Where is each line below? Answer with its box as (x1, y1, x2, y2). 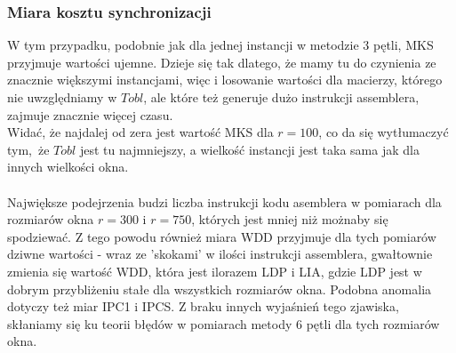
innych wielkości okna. (7, 157, 129, 176)
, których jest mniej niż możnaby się (191, 210, 388, 229)
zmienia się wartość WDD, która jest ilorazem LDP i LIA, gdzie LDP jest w (7, 261, 422, 280)
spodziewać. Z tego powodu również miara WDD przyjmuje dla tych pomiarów (7, 227, 436, 245)
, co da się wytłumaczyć (318, 123, 449, 141)
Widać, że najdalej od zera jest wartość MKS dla (7, 123, 274, 141)
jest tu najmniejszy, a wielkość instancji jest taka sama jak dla (79, 140, 420, 158)
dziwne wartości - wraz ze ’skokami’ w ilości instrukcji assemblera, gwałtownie (7, 245, 433, 263)
